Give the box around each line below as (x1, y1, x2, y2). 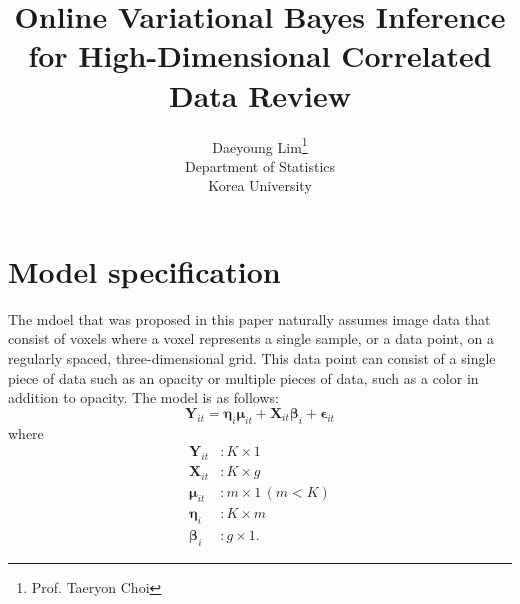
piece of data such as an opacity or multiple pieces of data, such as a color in (8, 367, 479, 388)
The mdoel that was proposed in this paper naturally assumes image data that (8, 308, 491, 329)
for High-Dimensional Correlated (28, 35, 492, 76)
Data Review (168, 74, 352, 115)
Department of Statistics (184, 155, 336, 176)
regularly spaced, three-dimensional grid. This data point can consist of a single (8, 348, 496, 369)
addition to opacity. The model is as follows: (8, 387, 279, 408)
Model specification (8, 250, 281, 291)
